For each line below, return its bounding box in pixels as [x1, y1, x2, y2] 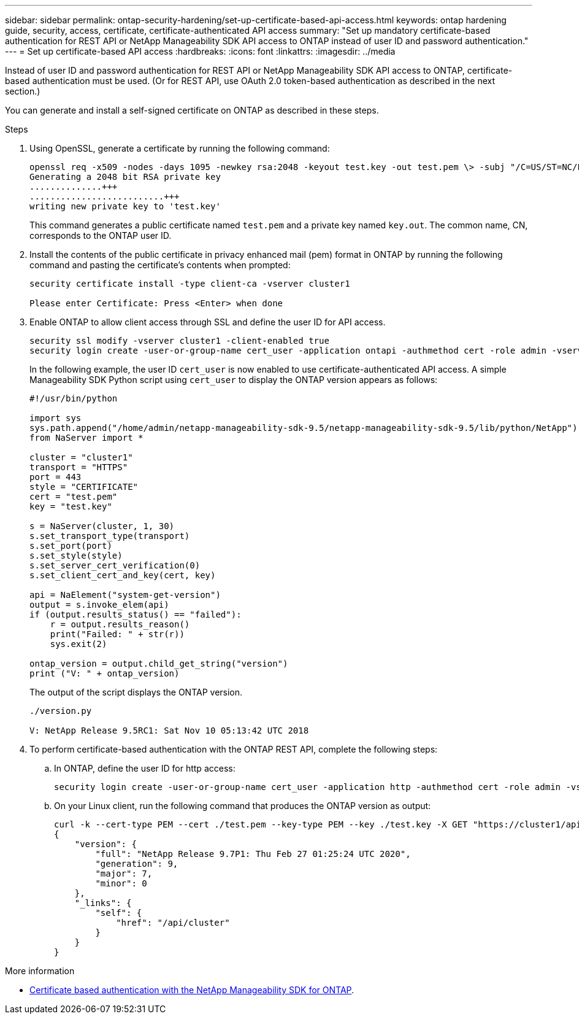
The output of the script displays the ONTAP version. [29, 687, 243, 697]
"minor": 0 [95, 878, 147, 888]
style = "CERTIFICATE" [29, 482, 139, 492]
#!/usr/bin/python [29, 393, 118, 403]
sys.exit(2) [50, 639, 107, 649]
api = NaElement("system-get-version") [29, 590, 221, 600]
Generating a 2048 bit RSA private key [29, 172, 221, 182]
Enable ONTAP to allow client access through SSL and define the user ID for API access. [29, 317, 386, 327]
